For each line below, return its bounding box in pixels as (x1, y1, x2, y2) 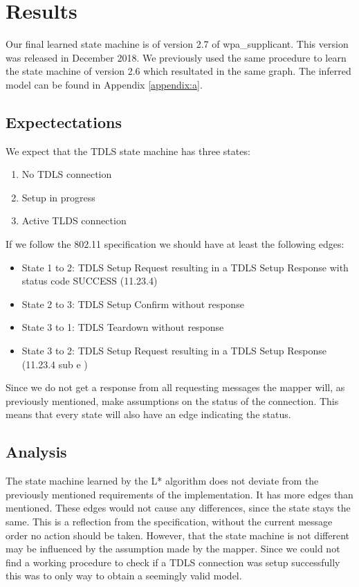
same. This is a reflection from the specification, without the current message (6, 514, 333, 528)
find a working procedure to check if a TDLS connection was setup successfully (6, 554, 340, 569)
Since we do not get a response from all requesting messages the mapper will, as (6, 380, 345, 395)
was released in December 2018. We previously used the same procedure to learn (6, 50, 347, 64)
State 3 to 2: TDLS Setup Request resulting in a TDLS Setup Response (21, 343, 326, 358)
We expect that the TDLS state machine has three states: (6, 143, 250, 158)
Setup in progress (21, 190, 95, 204)
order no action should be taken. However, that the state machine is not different (6, 527, 349, 542)
